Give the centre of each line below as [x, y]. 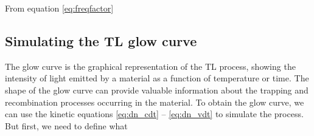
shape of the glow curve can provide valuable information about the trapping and [157, 90]
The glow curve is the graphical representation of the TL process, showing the [150, 66]
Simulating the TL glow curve [101, 40]
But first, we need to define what [66, 125]
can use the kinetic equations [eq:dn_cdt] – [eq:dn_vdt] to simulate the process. [154, 114]
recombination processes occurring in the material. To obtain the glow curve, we [155, 102]
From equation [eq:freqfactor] [59, 8]
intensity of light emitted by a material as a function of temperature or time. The [157, 78]
